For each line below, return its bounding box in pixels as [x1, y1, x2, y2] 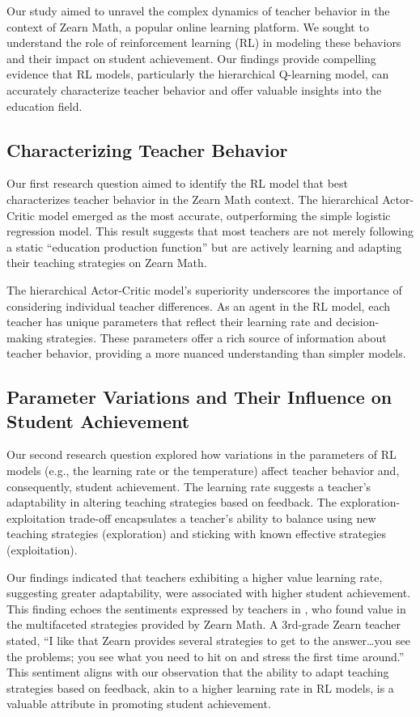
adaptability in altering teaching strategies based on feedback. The [6, 494, 337, 511]
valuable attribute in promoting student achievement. [6, 695, 271, 712]
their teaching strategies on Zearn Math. [6, 254, 207, 271]
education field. [6, 97, 83, 114]
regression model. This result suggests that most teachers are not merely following [6, 223, 414, 240]
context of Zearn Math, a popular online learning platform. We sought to [6, 18, 369, 35]
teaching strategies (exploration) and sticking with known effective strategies [6, 525, 387, 542]
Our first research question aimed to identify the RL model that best [6, 175, 349, 192]
